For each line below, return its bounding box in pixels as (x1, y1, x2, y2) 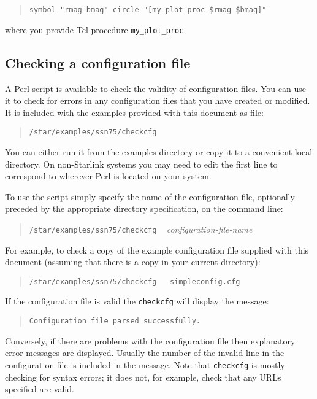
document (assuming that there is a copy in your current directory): (5, 255, 261, 268)
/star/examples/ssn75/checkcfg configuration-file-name (29, 222, 253, 235)
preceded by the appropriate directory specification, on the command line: (5, 202, 283, 215)
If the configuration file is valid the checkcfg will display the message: (5, 295, 269, 308)
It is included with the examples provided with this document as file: (5, 106, 264, 118)
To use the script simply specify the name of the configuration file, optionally (5, 190, 295, 203)
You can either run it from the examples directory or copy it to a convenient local (5, 145, 313, 158)
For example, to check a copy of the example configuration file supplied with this (5, 243, 309, 256)
